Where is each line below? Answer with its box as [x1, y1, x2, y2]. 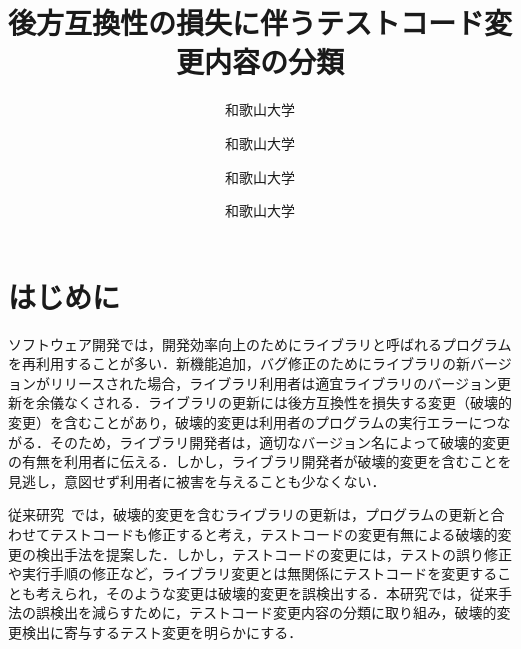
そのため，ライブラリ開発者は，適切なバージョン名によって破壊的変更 [49, 431, 510, 452]
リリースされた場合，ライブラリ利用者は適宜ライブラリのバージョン [49, 372, 498, 393]
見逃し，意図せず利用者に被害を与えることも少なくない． [8, 470, 386, 491]
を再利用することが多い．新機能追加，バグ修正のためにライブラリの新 [8, 353, 470, 374]
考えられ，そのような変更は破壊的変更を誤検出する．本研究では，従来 [35, 582, 498, 603]
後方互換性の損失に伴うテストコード [8, 2, 485, 43]
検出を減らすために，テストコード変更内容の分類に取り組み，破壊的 [49, 602, 497, 623]
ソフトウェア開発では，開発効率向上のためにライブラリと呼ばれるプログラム [8, 333, 512, 354]
